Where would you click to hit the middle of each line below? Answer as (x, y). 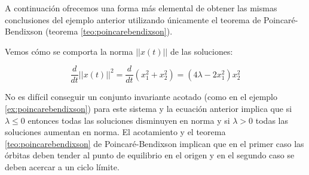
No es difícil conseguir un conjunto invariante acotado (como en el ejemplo (141, 97)
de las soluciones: (201, 51)
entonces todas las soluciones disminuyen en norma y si (129, 120)
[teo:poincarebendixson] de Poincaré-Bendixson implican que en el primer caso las (154, 143)
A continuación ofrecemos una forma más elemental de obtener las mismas (141, 8)
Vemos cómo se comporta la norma (69, 51)
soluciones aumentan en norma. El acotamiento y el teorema (115, 132)
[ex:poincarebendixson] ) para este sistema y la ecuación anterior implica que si (149, 109)
